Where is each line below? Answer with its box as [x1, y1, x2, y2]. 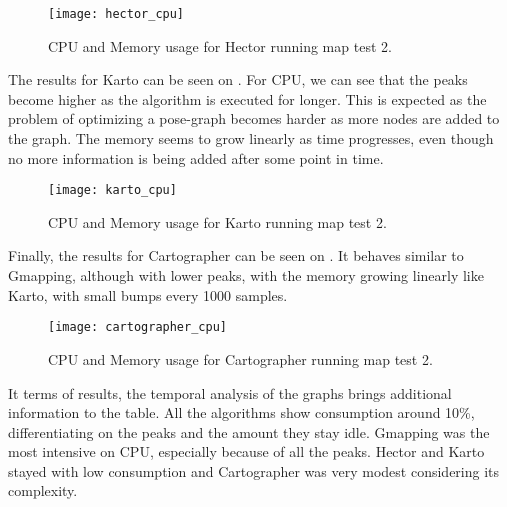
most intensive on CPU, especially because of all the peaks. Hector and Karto [8, 441, 485, 462]
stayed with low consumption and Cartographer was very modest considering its [8, 460, 500, 481]
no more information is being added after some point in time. [8, 147, 384, 168]
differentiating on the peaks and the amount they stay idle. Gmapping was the [8, 421, 490, 442]
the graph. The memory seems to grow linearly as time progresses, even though [8, 128, 494, 149]
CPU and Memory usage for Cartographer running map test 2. [48, 348, 433, 369]
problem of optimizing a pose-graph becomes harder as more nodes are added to [8, 108, 500, 129]
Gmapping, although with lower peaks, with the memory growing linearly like [8, 265, 484, 286]
